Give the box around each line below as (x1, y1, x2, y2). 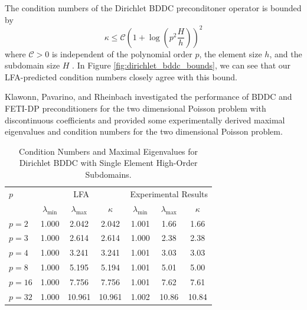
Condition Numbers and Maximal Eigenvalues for (19, 145, 198, 157)
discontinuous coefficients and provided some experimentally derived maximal (5, 113, 285, 126)
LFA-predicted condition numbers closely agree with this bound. (5, 70, 237, 83)
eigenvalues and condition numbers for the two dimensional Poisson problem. (5, 125, 283, 138)
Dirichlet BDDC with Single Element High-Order (19, 156, 198, 169)
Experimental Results (130, 187, 208, 200)
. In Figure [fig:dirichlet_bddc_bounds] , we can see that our (72, 59, 291, 71)
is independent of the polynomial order (51, 47, 192, 60)
